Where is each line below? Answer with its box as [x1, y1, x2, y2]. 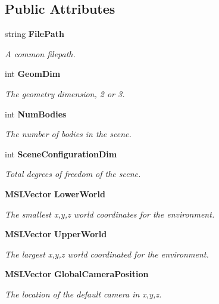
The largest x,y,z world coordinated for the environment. [5, 247, 209, 260]
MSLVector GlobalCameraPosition [5, 268, 149, 280]
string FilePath [5, 27, 64, 40]
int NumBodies [5, 107, 67, 120]
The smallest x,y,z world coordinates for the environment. [5, 207, 215, 220]
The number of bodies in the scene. [5, 128, 132, 140]
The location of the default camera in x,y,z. [5, 287, 162, 300]
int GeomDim [5, 67, 61, 80]
